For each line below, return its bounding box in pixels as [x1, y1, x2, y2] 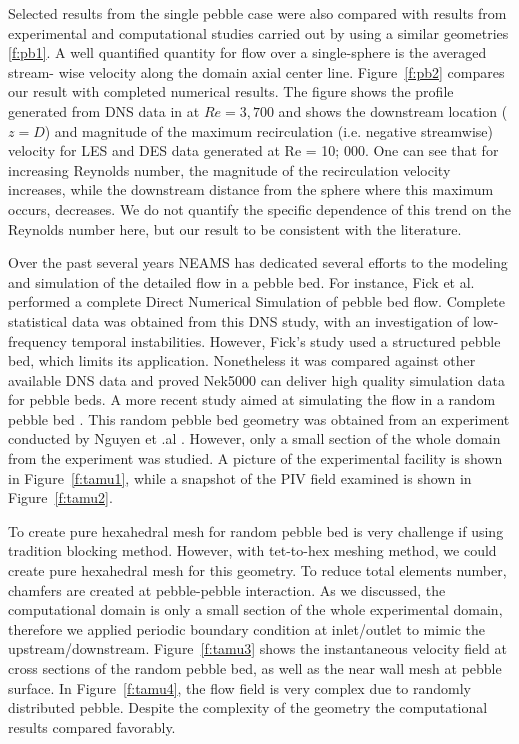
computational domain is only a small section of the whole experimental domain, [8, 599, 503, 620]
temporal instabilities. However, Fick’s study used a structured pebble [71, 330, 501, 351]
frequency [8, 330, 67, 351]
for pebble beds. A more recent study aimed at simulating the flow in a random [8, 389, 496, 410]
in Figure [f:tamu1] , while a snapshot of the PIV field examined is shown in [8, 467, 472, 488]
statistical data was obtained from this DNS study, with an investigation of [8, 310, 469, 331]
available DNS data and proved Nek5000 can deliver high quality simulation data [8, 369, 505, 390]
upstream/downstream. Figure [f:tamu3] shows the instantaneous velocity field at [8, 638, 507, 659]
